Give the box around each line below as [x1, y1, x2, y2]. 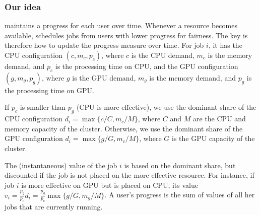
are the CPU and [193, 113, 246, 124]
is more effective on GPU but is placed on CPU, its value [21, 179, 198, 190]
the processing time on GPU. [5, 85, 94, 95]
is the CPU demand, [131, 50, 194, 60]
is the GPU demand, [72, 72, 136, 83]
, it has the [208, 40, 242, 50]
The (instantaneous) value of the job [5, 160, 117, 170]
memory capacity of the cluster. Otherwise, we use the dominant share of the [5, 123, 243, 133]
